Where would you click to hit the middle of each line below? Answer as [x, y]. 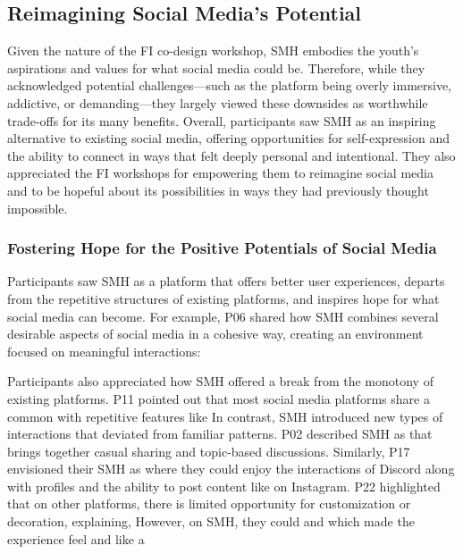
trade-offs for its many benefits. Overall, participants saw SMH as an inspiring [222, 120]
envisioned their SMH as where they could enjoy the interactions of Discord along [231, 469]
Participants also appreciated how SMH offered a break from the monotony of [220, 381]
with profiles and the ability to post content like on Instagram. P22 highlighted [224, 486]
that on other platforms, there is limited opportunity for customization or [209, 504]
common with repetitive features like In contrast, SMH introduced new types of [225, 416]
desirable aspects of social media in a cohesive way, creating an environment [215, 334]
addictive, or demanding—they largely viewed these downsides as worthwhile [218, 102]
